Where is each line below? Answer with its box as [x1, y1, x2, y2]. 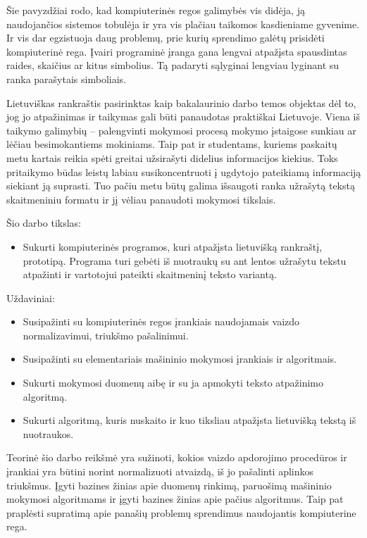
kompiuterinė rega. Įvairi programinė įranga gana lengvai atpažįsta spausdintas [6, 44, 347, 58]
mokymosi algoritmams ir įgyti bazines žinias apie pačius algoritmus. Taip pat [6, 492, 344, 506]
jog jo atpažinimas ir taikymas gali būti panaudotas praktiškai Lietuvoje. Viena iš [6, 109, 360, 124]
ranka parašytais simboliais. [6, 71, 126, 86]
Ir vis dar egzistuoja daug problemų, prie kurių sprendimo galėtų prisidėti [6, 30, 325, 45]
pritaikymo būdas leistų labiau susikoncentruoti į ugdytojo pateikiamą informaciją [6, 164, 361, 179]
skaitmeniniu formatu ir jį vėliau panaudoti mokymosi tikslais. [6, 192, 276, 206]
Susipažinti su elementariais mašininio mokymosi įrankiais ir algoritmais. [23, 351, 337, 366]
